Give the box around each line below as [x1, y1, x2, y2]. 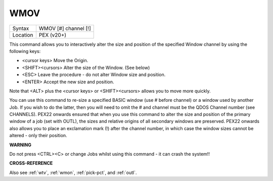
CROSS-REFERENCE [9, 160, 53, 166]
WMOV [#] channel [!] [38, 25, 91, 32]
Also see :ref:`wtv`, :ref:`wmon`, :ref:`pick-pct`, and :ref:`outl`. [9, 169, 137, 175]
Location [12, 31, 33, 38]
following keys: [9, 48, 41, 54]
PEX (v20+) [38, 31, 67, 38]
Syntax [12, 25, 29, 32]
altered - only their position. [9, 133, 68, 139]
